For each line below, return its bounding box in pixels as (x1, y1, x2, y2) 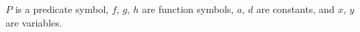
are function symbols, (142, 2, 234, 16)
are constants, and (256, 2, 335, 16)
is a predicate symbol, (15, 2, 109, 16)
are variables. (6, 15, 62, 29)
